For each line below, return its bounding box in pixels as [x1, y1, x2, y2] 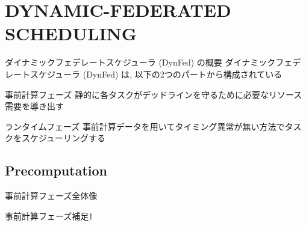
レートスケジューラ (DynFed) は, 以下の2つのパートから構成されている [5, 67, 283, 80]
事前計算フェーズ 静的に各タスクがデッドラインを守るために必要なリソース [5, 88, 302, 100]
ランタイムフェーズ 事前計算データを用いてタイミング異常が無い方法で [5, 120, 285, 132]
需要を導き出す [5, 100, 64, 112]
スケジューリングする [21, 132, 106, 144]
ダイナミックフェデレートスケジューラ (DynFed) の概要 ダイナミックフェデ [5, 56, 301, 69]
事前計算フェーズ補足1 [5, 209, 93, 222]
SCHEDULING [5, 21, 137, 46]
